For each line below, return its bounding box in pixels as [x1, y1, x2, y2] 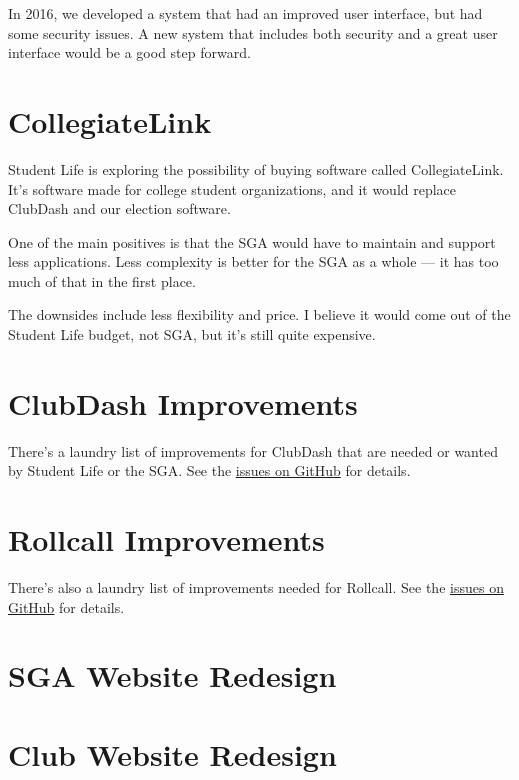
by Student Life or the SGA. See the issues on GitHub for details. [8, 460, 411, 481]
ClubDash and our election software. [8, 198, 231, 219]
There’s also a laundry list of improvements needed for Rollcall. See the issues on [8, 577, 504, 598]
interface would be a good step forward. [8, 42, 251, 63]
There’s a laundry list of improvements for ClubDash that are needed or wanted [8, 440, 498, 461]
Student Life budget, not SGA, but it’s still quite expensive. [8, 324, 376, 345]
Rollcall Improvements [8, 519, 325, 560]
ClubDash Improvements [8, 382, 358, 423]
